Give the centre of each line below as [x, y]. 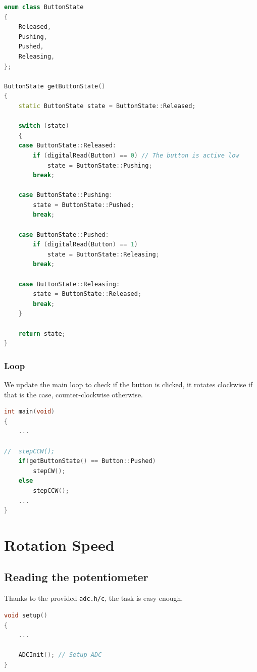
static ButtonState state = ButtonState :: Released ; [107, 106]
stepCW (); [49, 471]
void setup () [26, 615]
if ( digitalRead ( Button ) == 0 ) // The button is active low [136, 155]
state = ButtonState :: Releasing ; [103, 254]
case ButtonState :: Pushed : [64, 235]
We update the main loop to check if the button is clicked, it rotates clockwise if [128, 384]
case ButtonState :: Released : [67, 146]
